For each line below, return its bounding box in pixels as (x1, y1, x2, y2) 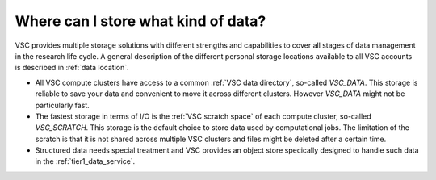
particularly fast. (35, 100, 90, 110)
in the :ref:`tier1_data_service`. (35, 157, 136, 166)
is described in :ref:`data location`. (15, 63, 129, 73)
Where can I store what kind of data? (15, 12, 266, 30)
